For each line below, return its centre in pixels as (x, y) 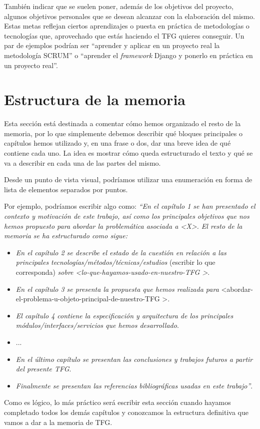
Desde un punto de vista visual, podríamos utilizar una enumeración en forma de (128, 179)
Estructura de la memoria (95, 99)
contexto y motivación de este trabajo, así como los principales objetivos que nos (127, 216)
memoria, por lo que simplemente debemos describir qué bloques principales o (123, 133)
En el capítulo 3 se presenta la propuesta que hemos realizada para (117, 289)
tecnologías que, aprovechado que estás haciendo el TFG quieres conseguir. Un (124, 35)
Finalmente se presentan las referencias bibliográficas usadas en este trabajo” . (134, 385)
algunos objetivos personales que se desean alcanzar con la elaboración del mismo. (129, 16)
